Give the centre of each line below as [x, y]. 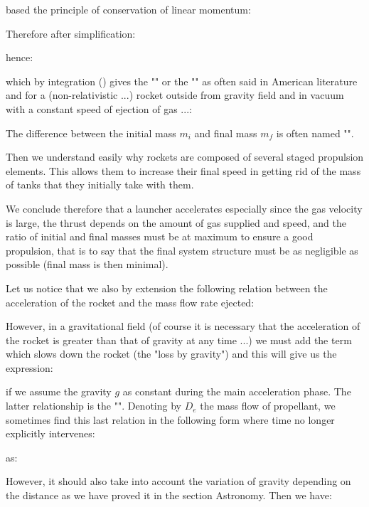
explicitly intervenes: [50, 433]
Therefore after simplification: [71, 33]
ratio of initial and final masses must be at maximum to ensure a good [160, 236]
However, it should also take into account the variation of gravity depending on [178, 481]
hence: [20, 57]
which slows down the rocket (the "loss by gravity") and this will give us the [171, 354]
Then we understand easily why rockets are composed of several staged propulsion [185, 157]
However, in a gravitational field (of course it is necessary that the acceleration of [183, 326]
